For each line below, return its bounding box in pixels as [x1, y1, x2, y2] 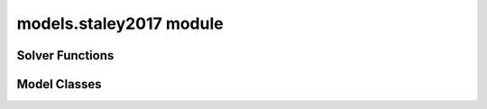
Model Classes [16, 77, 103, 92]
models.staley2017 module [16, 14, 225, 33]
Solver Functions [16, 48, 115, 63]
